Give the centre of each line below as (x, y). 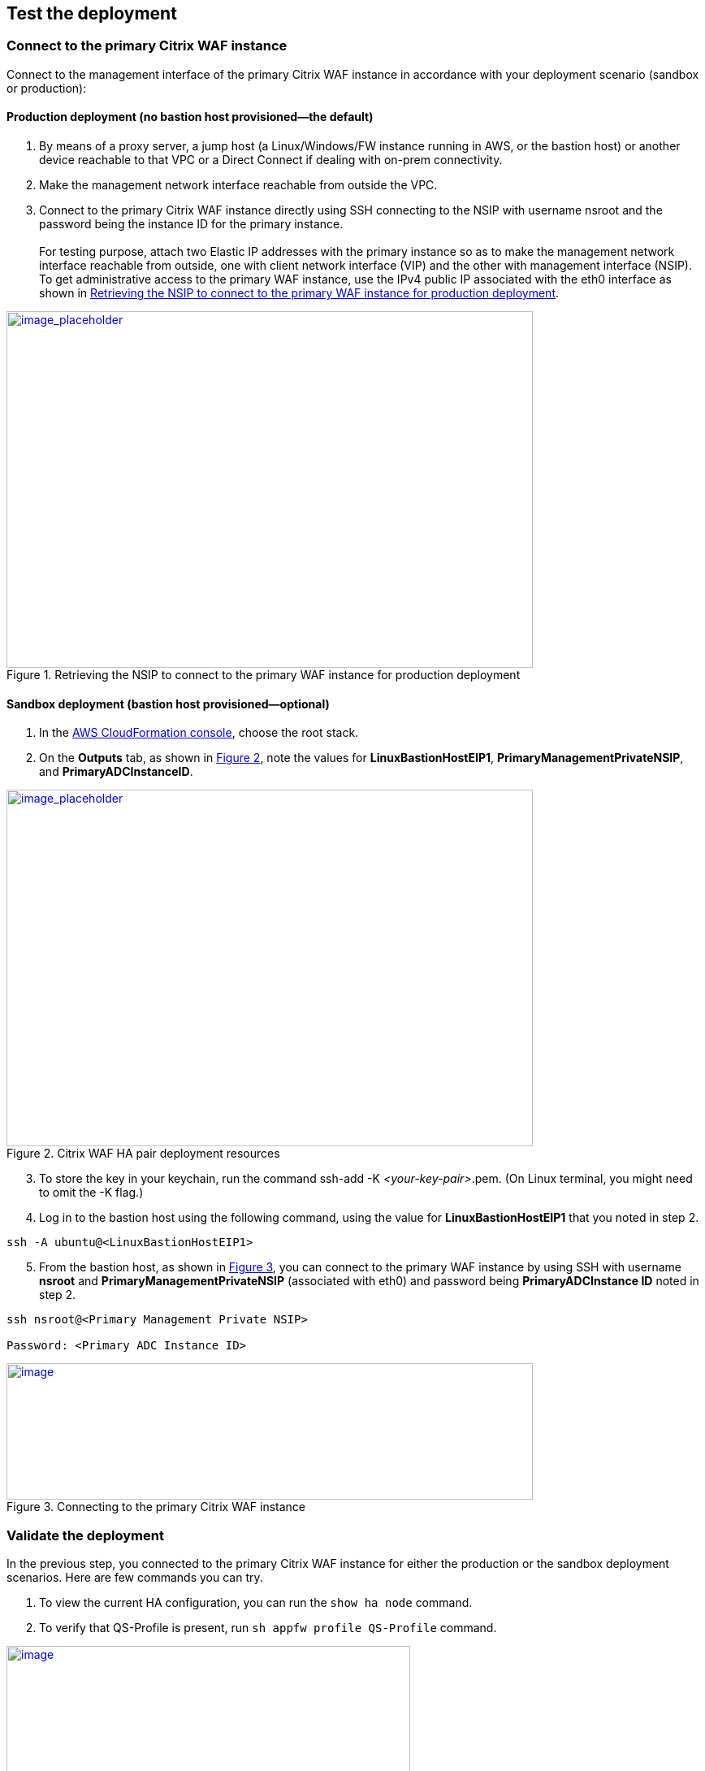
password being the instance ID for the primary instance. (191, 224)
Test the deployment (92, 13)
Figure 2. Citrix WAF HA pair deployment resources (143, 1154)
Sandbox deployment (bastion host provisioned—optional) (168, 704)
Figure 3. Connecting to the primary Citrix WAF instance (156, 1507)
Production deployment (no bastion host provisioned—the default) (190, 117)
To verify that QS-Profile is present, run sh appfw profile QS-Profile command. (268, 1627)
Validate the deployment (85, 1535)
